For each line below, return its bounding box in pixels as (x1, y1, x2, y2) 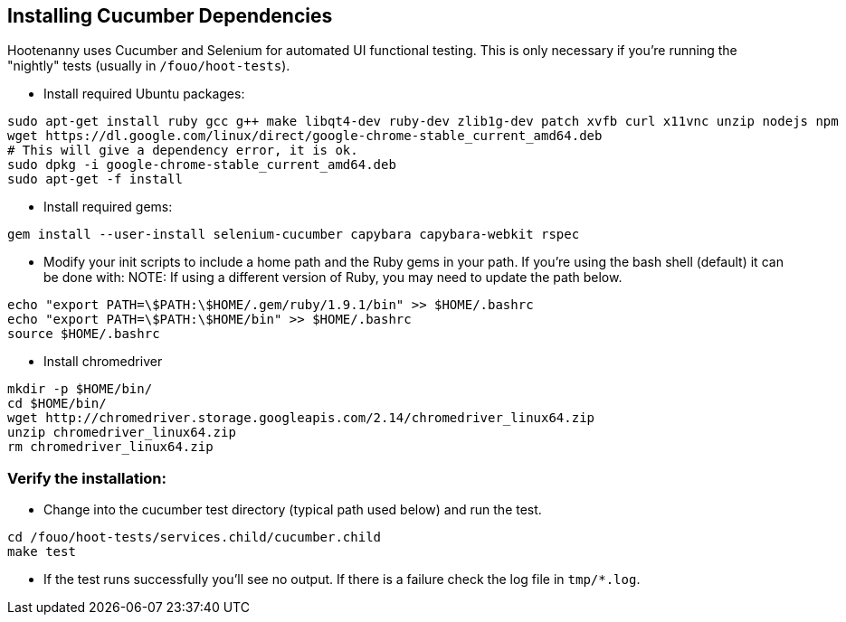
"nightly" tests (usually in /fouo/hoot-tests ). (7, 58, 290, 74)
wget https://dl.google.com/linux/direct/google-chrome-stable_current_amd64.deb (7, 128, 603, 144)
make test (7, 544, 76, 560)
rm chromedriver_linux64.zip (7, 439, 214, 455)
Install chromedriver (43, 353, 163, 370)
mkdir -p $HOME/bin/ (7, 382, 153, 397)
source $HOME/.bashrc (7, 326, 160, 342)
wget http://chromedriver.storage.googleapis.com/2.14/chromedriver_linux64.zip (7, 410, 595, 426)
